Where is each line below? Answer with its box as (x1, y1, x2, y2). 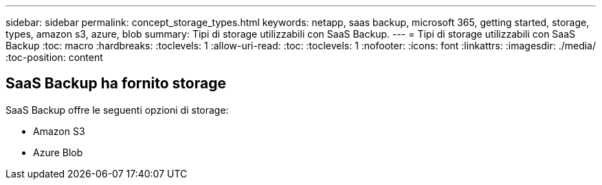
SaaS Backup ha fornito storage (5, 75, 226, 92)
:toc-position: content (5, 51, 103, 63)
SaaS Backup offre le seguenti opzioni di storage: (5, 103, 229, 116)
